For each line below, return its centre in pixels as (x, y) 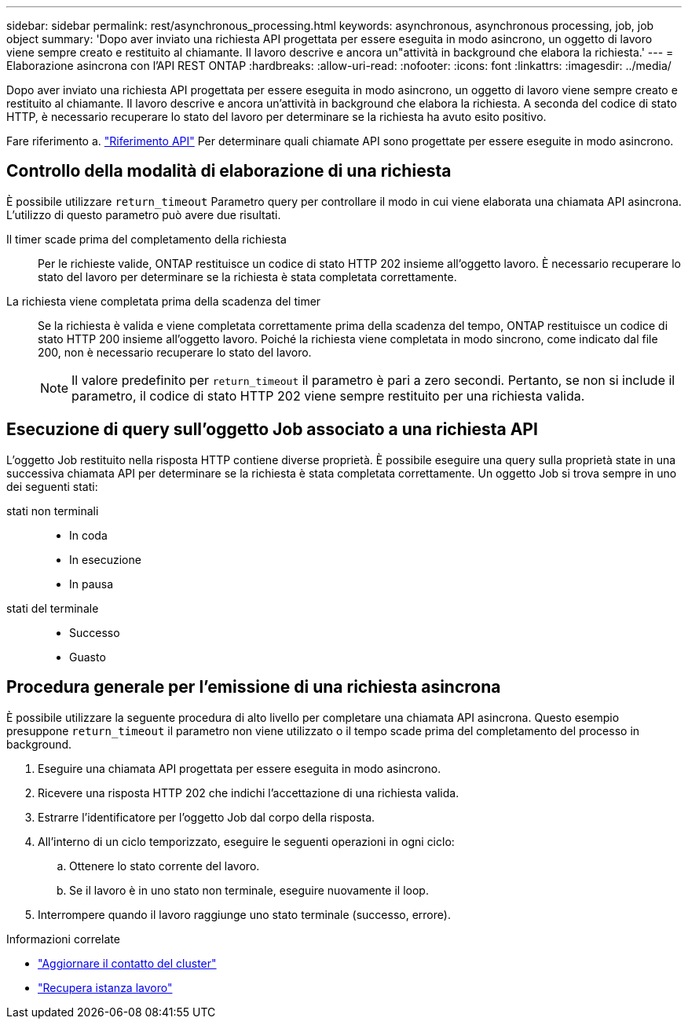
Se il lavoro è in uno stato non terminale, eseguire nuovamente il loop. (249, 890)
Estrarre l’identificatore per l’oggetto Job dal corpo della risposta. (207, 817)
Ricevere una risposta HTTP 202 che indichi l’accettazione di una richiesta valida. (249, 793)
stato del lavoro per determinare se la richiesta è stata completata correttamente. (247, 276)
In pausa (91, 584)
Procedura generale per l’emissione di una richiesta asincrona (254, 687)
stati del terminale (53, 608)
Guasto (88, 657)
